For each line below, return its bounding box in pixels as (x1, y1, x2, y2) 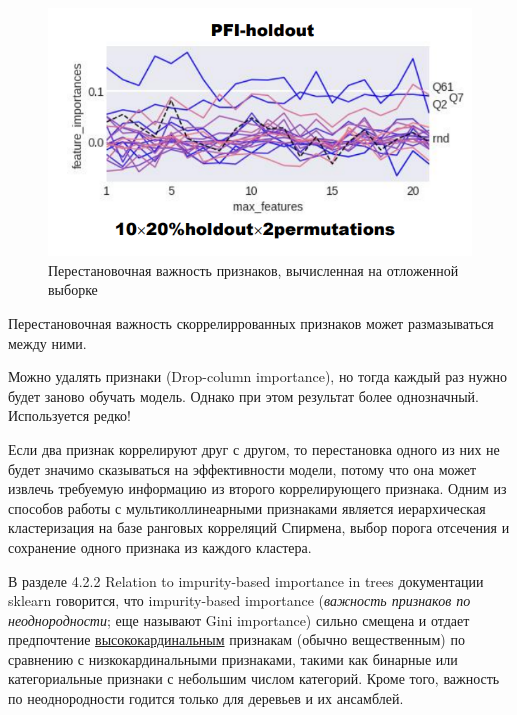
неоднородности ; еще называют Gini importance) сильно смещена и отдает (8, 609, 470, 630)
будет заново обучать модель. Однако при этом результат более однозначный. (8, 385, 479, 406)
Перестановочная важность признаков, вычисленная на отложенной (48, 259, 459, 280)
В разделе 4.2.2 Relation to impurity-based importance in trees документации (8, 570, 484, 591)
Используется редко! (8, 405, 132, 426)
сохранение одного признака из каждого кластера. (8, 536, 312, 557)
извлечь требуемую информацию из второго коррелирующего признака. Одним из (8, 478, 507, 499)
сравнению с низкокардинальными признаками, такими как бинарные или (8, 648, 458, 669)
